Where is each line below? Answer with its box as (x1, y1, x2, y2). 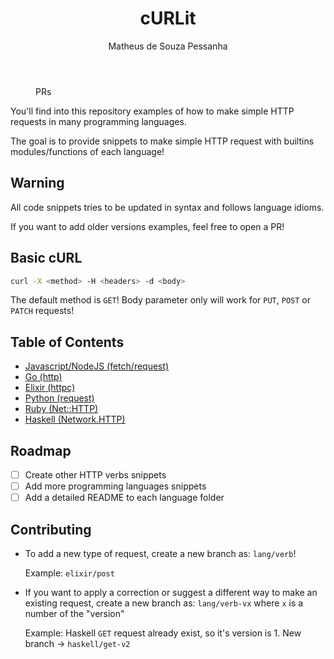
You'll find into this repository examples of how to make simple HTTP (10, 105, 295, 117)
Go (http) (24, 371, 63, 383)
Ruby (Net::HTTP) (24, 403, 99, 415)
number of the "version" (24, 608, 125, 620)
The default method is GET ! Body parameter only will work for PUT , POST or (10, 294, 311, 306)
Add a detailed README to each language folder (24, 492, 225, 504)
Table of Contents (10, 333, 125, 351)
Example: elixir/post (24, 567, 115, 579)
